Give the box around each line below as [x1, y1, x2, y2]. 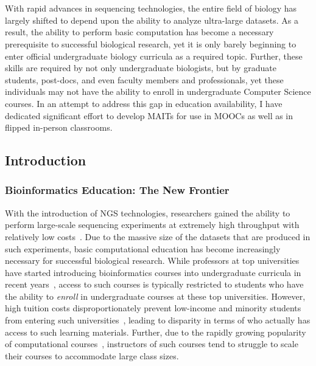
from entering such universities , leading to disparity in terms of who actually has [5, 314, 311, 326]
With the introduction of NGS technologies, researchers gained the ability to [5, 206, 290, 219]
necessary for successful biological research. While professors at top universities [5, 254, 300, 267]
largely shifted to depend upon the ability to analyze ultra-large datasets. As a [5, 13, 298, 26]
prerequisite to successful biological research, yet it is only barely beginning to [5, 37, 297, 50]
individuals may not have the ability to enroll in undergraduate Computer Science [5, 85, 311, 98]
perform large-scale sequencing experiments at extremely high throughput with [5, 218, 300, 231]
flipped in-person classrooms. [5, 121, 113, 134]
